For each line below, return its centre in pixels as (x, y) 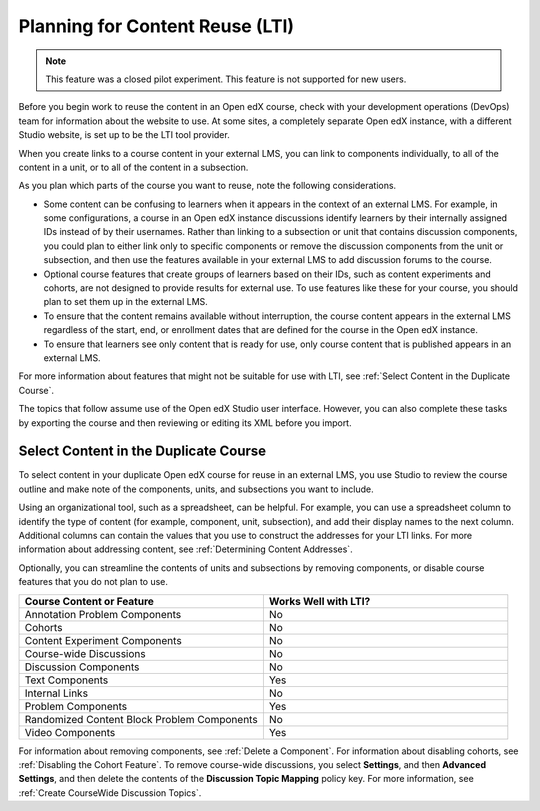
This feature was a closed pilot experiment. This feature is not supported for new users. (226, 79)
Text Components (66, 680)
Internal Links (56, 693)
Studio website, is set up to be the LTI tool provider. (124, 135)
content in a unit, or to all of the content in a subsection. (133, 167)
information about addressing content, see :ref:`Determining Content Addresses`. (186, 549)
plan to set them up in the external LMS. (126, 302)
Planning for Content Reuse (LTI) (156, 26)
